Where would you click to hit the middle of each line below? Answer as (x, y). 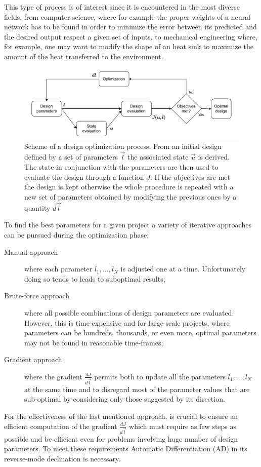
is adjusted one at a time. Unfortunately (183, 269)
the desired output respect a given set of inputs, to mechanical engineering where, (131, 36)
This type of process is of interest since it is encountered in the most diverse (122, 7)
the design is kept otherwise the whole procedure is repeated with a (129, 187)
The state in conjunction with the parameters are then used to (121, 167)
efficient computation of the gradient (61, 426)
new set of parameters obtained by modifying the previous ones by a (130, 197)
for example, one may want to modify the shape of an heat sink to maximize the (129, 46)
